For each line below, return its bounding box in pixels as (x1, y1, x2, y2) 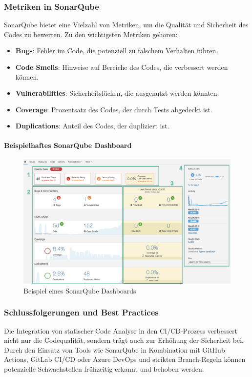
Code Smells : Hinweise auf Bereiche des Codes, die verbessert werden (15, 62, 228, 72)
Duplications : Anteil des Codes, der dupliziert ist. (15, 121, 169, 131)
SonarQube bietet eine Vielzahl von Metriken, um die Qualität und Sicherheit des (4, 20, 249, 30)
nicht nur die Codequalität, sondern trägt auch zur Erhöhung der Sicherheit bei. (4, 335, 244, 345)
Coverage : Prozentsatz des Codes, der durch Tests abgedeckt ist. (15, 104, 212, 114)
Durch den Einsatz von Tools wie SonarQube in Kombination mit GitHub (4, 344, 225, 355)
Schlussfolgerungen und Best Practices (4, 306, 159, 318)
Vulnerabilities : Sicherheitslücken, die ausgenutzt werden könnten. (15, 88, 219, 98)
